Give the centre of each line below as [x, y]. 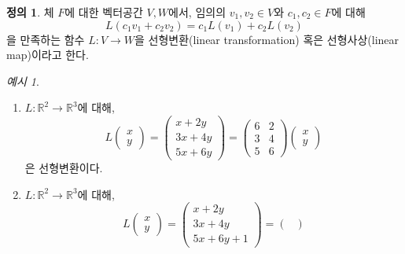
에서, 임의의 [197, 12]
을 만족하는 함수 [46, 39]
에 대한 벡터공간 [104, 12]
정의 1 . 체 [30, 12]
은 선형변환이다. [64, 168]
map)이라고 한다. [48, 55]
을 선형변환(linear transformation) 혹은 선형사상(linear [267, 39]
